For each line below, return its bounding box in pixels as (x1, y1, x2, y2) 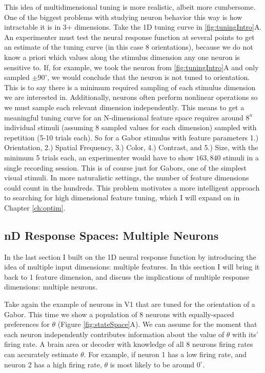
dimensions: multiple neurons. (4, 281, 97, 292)
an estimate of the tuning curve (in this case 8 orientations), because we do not (4, 42, 253, 52)
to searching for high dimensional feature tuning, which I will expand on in (4, 192, 240, 203)
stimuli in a (223, 152, 259, 162)
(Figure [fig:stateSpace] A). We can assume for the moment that (57, 319, 257, 329)
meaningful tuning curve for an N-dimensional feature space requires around (4, 112, 243, 122)
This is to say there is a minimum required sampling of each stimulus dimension (4, 81, 256, 92)
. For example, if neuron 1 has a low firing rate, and (84, 349, 247, 360)
